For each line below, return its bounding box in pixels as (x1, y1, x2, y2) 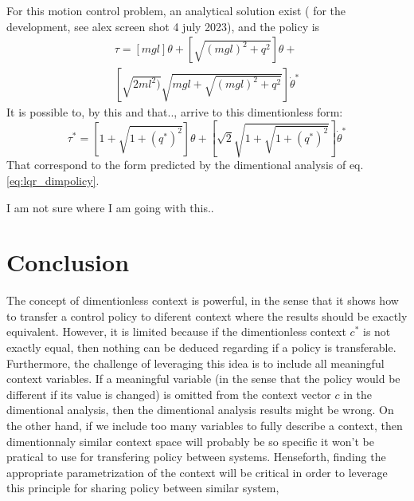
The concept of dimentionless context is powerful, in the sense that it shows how (6, 292, 399, 309)
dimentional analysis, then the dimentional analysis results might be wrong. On (6, 401, 394, 418)
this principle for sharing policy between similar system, (6, 479, 279, 496)
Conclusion (6, 246, 130, 278)
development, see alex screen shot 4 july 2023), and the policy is (6, 18, 320, 34)
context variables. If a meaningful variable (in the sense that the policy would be (6, 370, 400, 387)
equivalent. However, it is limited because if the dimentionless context (6, 323, 346, 340)
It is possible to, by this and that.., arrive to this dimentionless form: (6, 104, 343, 120)
